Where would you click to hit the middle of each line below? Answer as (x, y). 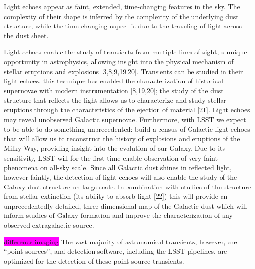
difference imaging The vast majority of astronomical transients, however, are (121, 241)
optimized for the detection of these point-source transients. (94, 260)
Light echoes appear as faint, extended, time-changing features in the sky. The (122, 6)
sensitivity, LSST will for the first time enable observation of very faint (111, 157)
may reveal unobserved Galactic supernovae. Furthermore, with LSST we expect (125, 119)
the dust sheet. (26, 35)
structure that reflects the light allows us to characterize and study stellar (115, 100)
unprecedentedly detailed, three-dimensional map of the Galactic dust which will (126, 205)
